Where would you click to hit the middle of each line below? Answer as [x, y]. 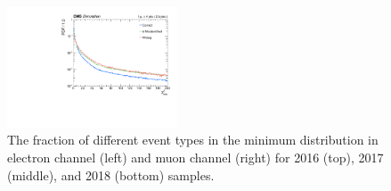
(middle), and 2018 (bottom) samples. [111, 174]
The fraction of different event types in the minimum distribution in [193, 140]
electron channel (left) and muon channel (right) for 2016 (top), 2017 [195, 158]
